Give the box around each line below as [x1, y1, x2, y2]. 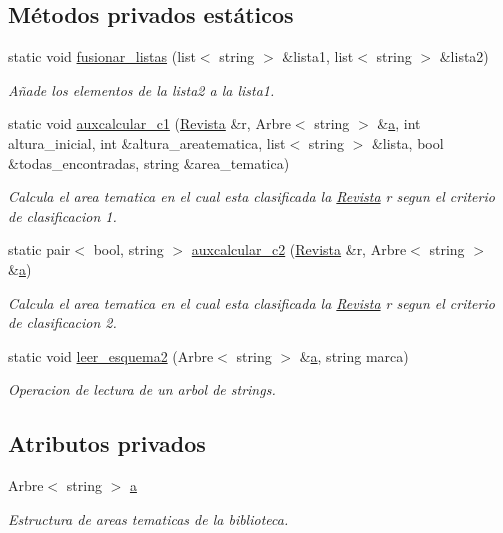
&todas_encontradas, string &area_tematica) [8, 152, 290, 173]
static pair [8, 239, 71, 260]
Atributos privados [8, 428, 206, 459]
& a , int [377, 113, 421, 134]
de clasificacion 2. [8, 312, 117, 333]
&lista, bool [371, 132, 444, 153]
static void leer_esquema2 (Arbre [8, 345, 214, 366]
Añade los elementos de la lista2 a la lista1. [8, 79, 275, 100]
